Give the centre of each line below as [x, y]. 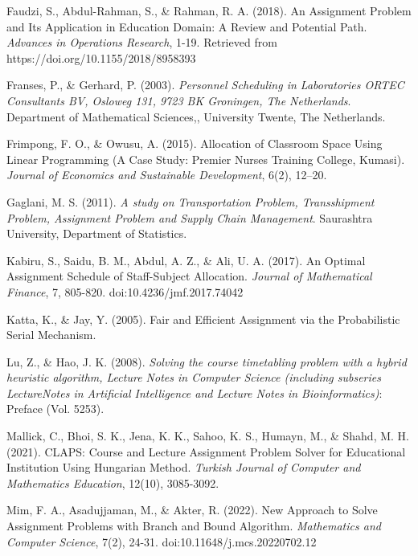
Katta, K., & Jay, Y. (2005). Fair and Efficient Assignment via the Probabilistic [203, 319]
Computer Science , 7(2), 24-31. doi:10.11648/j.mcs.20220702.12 [162, 541]
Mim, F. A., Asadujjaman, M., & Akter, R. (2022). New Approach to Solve [192, 510]
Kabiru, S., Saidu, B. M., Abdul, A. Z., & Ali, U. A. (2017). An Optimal [186, 260]
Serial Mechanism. [51, 335]
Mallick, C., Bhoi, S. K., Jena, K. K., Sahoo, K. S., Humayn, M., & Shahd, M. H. [208, 436]
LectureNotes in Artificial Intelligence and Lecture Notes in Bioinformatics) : [195, 392]
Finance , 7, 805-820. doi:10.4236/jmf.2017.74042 [125, 291]
